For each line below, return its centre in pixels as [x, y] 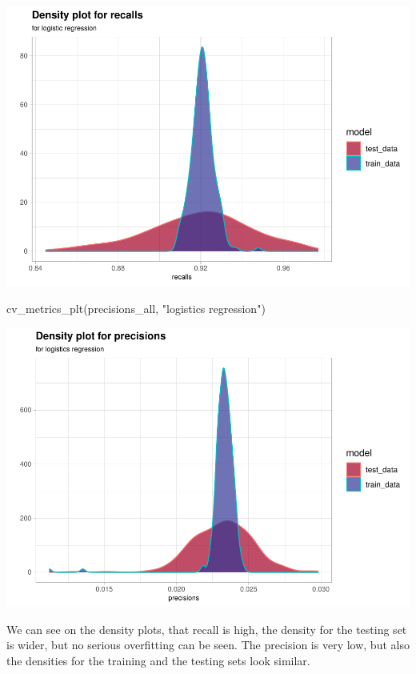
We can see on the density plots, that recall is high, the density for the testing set [207, 629]
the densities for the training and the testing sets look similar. [158, 660]
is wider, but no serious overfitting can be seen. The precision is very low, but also [208, 645]
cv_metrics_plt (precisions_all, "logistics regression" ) [136, 308]
